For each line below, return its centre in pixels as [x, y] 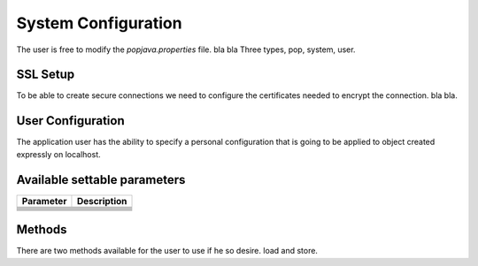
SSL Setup [46, 75]
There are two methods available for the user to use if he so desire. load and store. [167, 251]
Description [102, 201]
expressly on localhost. [58, 154]
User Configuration [71, 121]
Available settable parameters [101, 180]
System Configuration [99, 23]
